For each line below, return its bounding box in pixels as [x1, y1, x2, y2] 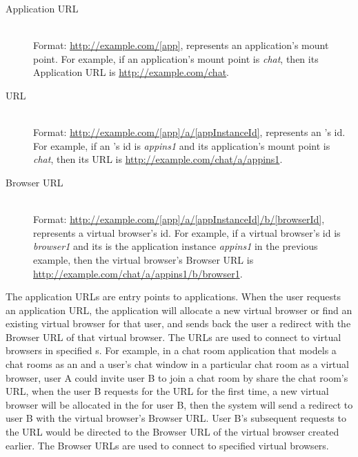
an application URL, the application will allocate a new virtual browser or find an [6, 302, 352, 317]
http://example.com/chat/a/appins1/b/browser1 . [33, 266, 243, 280]
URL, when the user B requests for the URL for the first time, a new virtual [6, 384, 329, 398]
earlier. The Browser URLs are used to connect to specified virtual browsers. [6, 438, 329, 452]
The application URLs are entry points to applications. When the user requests [6, 289, 341, 304]
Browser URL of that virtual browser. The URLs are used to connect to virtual [6, 329, 341, 344]
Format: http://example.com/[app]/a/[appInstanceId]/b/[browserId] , [33, 212, 325, 226]
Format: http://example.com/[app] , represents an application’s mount [33, 38, 329, 52]
